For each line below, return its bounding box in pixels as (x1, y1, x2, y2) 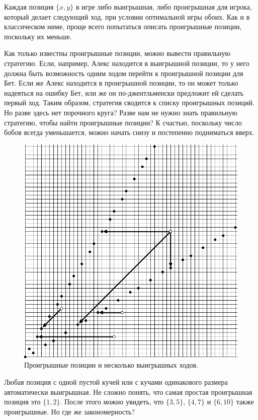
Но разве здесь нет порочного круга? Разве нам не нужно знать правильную (4, 107, 238, 117)
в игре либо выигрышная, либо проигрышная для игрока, (75, 2, 252, 12)
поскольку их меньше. (4, 31, 72, 41)
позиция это (4, 396, 41, 407)
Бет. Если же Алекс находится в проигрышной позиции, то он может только (4, 78, 238, 88)
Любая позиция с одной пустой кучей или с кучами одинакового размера (4, 376, 228, 387)
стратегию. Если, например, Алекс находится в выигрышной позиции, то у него (4, 57, 249, 68)
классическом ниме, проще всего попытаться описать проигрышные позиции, (4, 21, 242, 32)
